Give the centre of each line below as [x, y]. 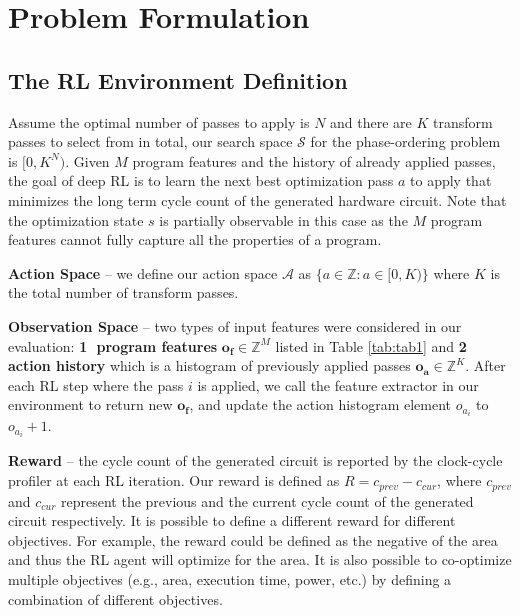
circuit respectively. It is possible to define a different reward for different [232, 520]
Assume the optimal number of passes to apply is [159, 121]
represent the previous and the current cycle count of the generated [267, 500]
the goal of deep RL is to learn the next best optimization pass [201, 180]
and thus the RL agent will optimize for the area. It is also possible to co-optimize [260, 559]
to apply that [451, 180]
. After [485, 365]
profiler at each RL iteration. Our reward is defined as [174, 480]
